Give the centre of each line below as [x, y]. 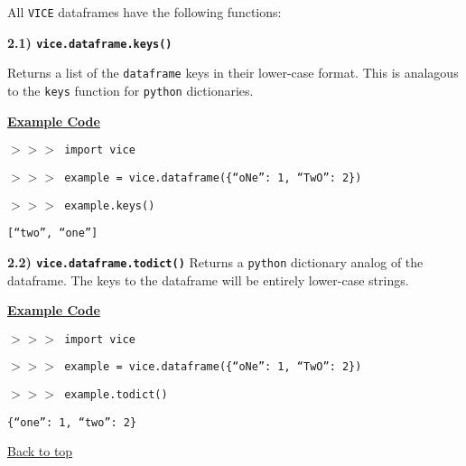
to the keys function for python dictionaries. [130, 90]
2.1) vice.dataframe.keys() [90, 42]
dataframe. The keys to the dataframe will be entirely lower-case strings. [208, 280]
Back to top [40, 451]
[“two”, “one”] [53, 233]
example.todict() [116, 395]
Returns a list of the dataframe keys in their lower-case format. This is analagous [233, 73]
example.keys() [110, 205]
